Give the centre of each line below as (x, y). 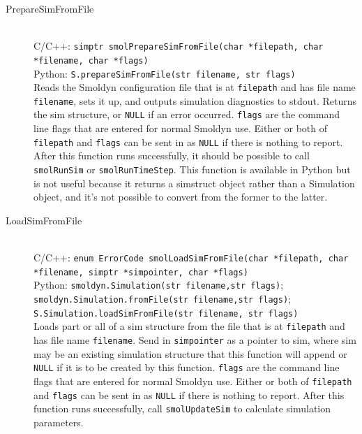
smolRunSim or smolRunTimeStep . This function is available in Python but (192, 169)
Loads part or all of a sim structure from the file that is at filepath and (189, 326)
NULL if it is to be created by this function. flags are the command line (187, 367)
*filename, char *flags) (91, 60)
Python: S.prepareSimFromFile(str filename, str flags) (165, 73)
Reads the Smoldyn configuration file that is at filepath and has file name (195, 87)
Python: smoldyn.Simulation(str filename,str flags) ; (159, 285)
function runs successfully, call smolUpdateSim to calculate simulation (182, 408)
